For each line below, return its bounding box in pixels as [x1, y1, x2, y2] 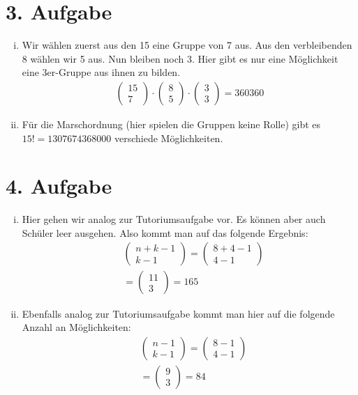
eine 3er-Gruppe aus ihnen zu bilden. [22, 65, 181, 79]
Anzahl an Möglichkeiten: [22, 320, 131, 334]
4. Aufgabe [6, 171, 112, 200]
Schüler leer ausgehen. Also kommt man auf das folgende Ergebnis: [22, 225, 308, 240]
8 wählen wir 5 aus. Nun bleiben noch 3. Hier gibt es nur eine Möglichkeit [22, 51, 338, 65]
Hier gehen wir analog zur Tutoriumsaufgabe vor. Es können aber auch [22, 212, 326, 226]
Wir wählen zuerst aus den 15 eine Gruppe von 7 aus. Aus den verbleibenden [22, 38, 352, 52]
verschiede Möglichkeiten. [114, 130, 223, 145]
